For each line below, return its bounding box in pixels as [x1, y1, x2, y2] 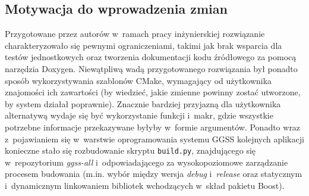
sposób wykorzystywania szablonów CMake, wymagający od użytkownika [5, 74, 272, 86]
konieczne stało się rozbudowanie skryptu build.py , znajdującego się [5, 144, 256, 157]
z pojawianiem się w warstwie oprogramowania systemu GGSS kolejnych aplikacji [5, 132, 304, 145]
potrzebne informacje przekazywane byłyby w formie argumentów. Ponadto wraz [5, 120, 301, 133]
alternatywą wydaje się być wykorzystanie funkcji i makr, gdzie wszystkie [5, 109, 273, 122]
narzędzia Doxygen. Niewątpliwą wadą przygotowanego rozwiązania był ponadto [5, 62, 298, 74]
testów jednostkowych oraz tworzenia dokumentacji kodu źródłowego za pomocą [5, 51, 297, 63]
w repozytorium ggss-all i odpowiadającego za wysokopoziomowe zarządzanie [5, 155, 288, 168]
